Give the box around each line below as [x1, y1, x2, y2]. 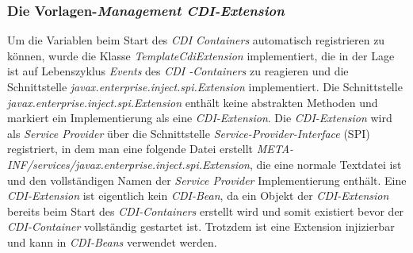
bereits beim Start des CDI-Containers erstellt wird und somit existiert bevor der [7, 202, 404, 219]
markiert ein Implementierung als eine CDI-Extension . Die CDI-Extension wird [7, 109, 392, 126]
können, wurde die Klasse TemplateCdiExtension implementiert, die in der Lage [7, 47, 395, 63]
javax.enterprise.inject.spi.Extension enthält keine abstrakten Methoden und [7, 94, 378, 110]
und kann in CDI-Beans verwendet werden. [7, 233, 217, 250]
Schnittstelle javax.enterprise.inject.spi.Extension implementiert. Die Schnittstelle [7, 79, 403, 94]
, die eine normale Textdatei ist [249, 155, 402, 172]
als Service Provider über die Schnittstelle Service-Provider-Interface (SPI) [7, 125, 370, 141]
